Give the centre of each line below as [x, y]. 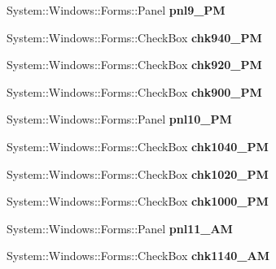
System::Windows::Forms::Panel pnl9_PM [116, 10]
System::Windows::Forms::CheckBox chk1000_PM [138, 201]
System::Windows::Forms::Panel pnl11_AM [120, 228]
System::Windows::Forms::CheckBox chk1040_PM [138, 146]
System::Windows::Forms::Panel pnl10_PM [119, 119]
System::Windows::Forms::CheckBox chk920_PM [134, 65]
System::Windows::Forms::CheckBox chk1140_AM [138, 256]
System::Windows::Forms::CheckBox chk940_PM [134, 37]
